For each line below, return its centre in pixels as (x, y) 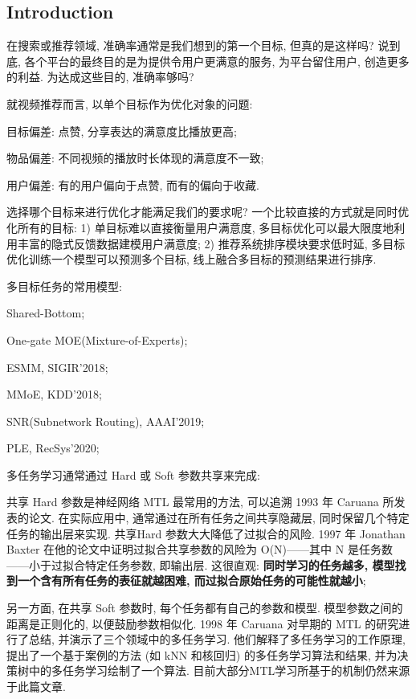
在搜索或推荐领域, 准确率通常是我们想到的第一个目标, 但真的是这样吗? (190, 45)
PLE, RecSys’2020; (53, 448)
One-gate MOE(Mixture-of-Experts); (97, 339)
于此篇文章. (36, 687)
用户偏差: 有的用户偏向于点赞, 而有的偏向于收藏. (133, 184)
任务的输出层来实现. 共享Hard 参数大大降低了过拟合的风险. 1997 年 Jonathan (206, 533)
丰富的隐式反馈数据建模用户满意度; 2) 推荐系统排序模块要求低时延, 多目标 (211, 243)
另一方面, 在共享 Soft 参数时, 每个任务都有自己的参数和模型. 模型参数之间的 (205, 608)
